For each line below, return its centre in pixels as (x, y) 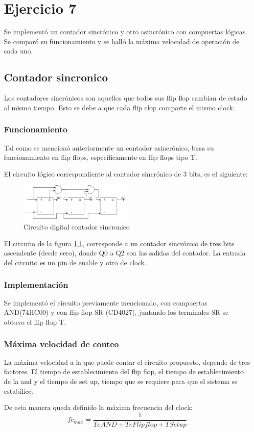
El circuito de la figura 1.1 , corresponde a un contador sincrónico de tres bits (119, 243)
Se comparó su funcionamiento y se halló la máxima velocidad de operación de (122, 41)
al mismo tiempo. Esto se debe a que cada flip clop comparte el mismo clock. (119, 107)
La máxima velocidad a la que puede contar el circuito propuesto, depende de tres (127, 362)
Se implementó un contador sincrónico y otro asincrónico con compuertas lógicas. (126, 32)
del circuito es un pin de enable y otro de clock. (75, 263)
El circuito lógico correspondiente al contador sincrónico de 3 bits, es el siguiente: (126, 173)
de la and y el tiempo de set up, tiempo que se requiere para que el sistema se (121, 381)
